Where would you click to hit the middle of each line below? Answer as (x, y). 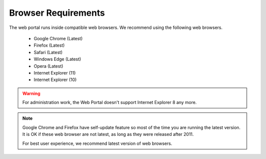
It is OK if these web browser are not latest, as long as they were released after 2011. (108, 134)
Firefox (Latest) (49, 45)
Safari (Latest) (48, 52)
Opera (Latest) (49, 66)
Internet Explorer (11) (55, 73)
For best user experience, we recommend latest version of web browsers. (97, 143)
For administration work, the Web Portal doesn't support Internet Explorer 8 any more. (110, 103)
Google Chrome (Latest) (58, 38)
